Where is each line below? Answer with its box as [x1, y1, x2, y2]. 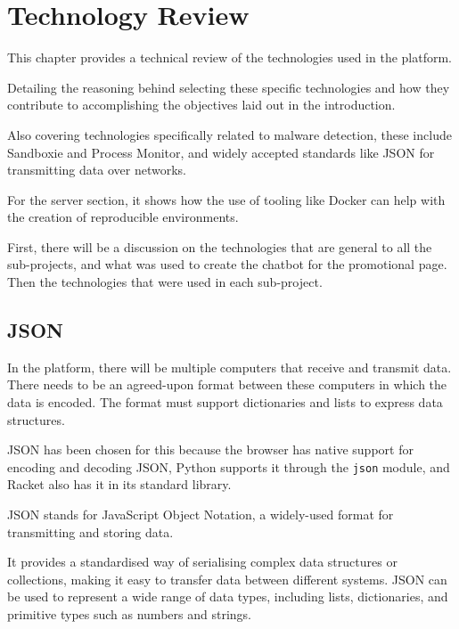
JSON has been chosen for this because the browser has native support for [7, 440, 414, 459]
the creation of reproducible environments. [7, 208, 239, 226]
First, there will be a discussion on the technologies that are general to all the [7, 237, 432, 256]
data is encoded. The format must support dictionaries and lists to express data [7, 393, 443, 412]
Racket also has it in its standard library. [7, 475, 232, 494]
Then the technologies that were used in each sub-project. [7, 273, 323, 291]
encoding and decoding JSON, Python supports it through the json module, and [7, 457, 450, 476]
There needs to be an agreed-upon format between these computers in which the [7, 375, 447, 394]
